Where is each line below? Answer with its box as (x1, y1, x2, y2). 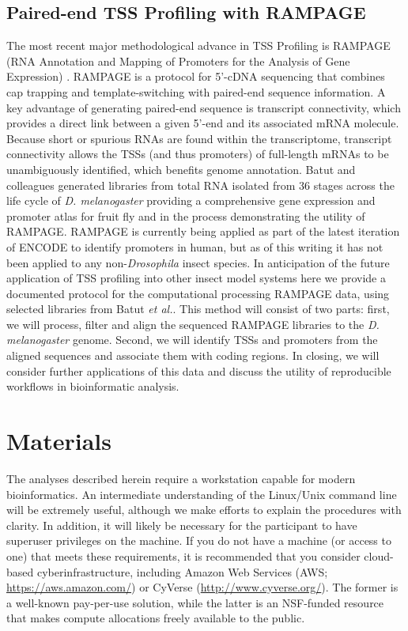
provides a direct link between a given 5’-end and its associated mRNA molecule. (6, 115, 399, 131)
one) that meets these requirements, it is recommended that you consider (6, 547, 361, 564)
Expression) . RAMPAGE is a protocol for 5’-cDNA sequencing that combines (6, 68, 385, 85)
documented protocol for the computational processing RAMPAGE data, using (6, 285, 390, 301)
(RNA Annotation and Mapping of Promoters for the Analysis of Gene (6, 52, 350, 69)
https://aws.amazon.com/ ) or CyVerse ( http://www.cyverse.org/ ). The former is (6, 579, 399, 595)
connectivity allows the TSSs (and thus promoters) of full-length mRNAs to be (6, 145, 389, 162)
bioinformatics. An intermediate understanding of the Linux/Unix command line (6, 486, 397, 502)
